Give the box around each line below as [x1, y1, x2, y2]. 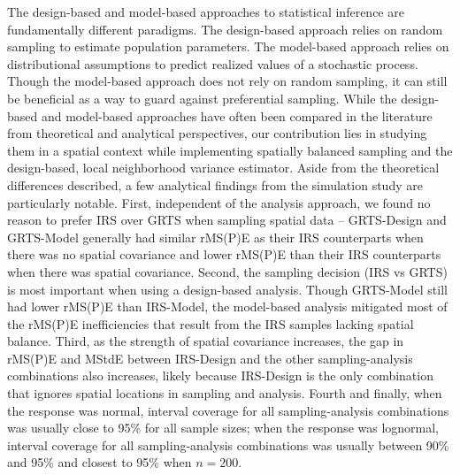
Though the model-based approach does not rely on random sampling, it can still [7, 72, 448, 90]
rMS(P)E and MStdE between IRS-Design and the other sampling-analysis [7, 349, 413, 367]
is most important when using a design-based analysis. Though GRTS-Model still [7, 280, 448, 298]
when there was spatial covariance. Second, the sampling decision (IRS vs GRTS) [7, 262, 448, 280]
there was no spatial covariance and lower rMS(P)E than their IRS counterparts [7, 245, 441, 264]
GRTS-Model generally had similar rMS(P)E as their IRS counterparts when [7, 227, 424, 246]
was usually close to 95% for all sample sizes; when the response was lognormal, [7, 418, 440, 437]
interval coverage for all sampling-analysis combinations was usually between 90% [7, 435, 449, 454]
